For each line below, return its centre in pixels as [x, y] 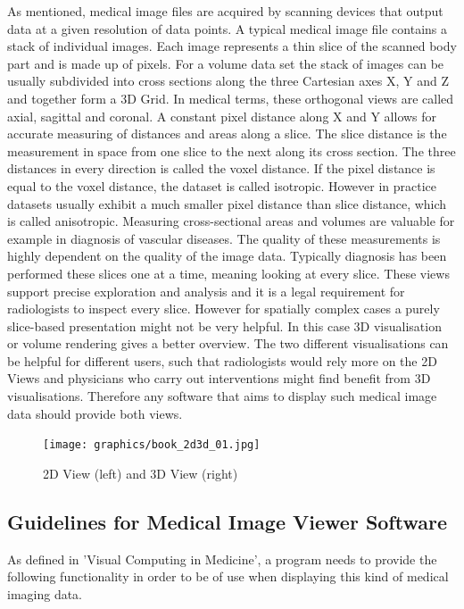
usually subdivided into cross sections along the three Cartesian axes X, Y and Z [228, 81]
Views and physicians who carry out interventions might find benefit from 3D [219, 378]
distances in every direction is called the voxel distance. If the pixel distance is [221, 168]
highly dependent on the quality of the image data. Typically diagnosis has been [227, 256]
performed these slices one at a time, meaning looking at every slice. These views [228, 273]
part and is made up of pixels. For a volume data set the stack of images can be [226, 63]
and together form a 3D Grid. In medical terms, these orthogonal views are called [231, 98]
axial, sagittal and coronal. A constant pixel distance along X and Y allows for [222, 116]
